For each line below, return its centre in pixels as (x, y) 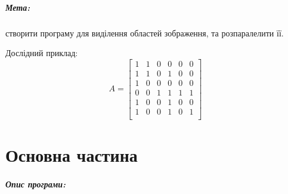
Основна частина (72, 155)
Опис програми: (36, 184)
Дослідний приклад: (42, 53)
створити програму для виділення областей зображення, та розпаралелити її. (145, 33)
